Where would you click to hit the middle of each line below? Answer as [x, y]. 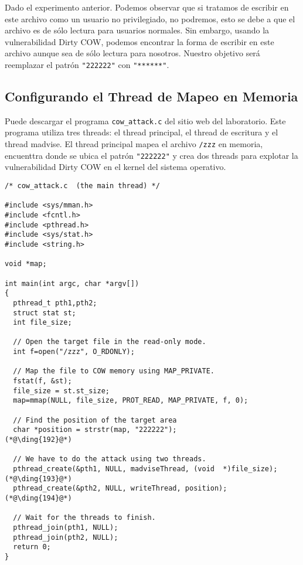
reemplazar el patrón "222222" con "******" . [87, 64]
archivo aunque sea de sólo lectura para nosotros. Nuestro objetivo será [132, 53]
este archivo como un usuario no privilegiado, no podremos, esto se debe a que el [150, 18]
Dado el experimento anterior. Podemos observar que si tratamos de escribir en [147, 7]
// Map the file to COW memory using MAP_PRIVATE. [114, 371]
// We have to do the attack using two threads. [110, 459]
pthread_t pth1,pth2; [55, 303]
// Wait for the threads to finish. [84, 518]
